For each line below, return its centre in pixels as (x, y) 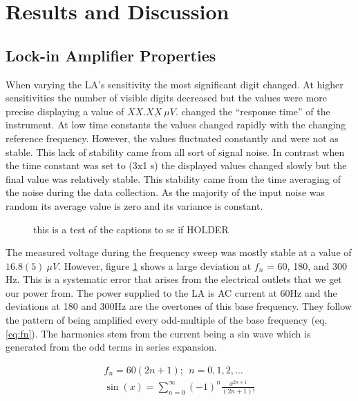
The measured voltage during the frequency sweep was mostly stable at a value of (179, 252)
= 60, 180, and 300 (307, 265)
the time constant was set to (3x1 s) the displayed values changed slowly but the (176, 165)
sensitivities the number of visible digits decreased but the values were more (166, 98)
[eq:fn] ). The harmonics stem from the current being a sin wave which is (158, 333)
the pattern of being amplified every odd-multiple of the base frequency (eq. (167, 320)
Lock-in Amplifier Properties (111, 55)
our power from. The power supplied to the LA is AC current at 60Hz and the (171, 292)
